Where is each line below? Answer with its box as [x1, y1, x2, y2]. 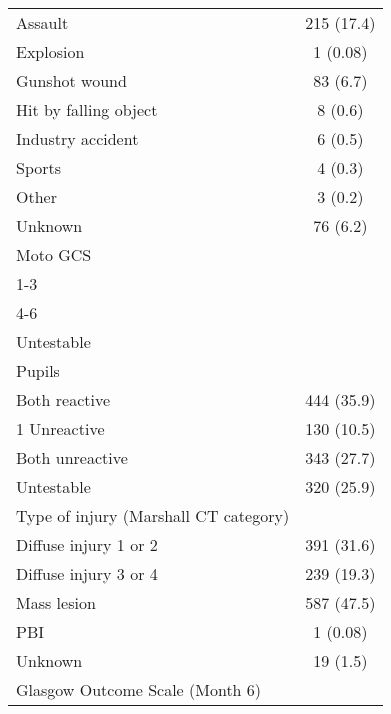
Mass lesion [16, 591, 96, 614]
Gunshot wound [16, 69, 127, 92]
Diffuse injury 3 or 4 [16, 562, 158, 585]
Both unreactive [16, 446, 128, 469]
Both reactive [16, 388, 111, 411]
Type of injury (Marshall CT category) [16, 504, 290, 527]
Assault [16, 11, 69, 34]
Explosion [16, 40, 85, 63]
